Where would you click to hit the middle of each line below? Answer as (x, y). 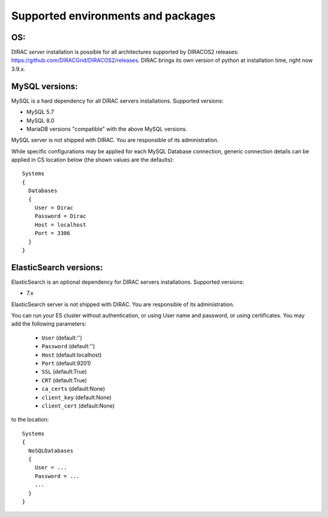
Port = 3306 (52, 233)
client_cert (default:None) (78, 406)
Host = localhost (60, 224)
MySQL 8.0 (40, 120)
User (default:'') (62, 338)
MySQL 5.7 (40, 112)
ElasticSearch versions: (57, 267)
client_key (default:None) (77, 397)
